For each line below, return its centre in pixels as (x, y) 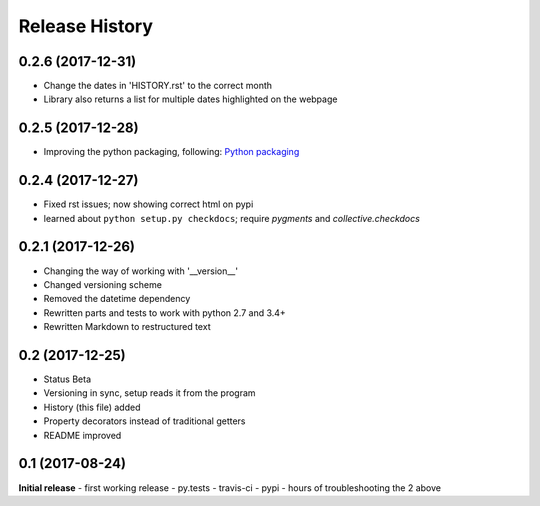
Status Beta (67, 379)
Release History (86, 26)
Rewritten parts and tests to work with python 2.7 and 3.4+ (165, 312)
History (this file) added (92, 407)
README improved (82, 435)
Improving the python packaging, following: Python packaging (171, 152)
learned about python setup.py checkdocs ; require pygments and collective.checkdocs (231, 218)
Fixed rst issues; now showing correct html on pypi (148, 204)
